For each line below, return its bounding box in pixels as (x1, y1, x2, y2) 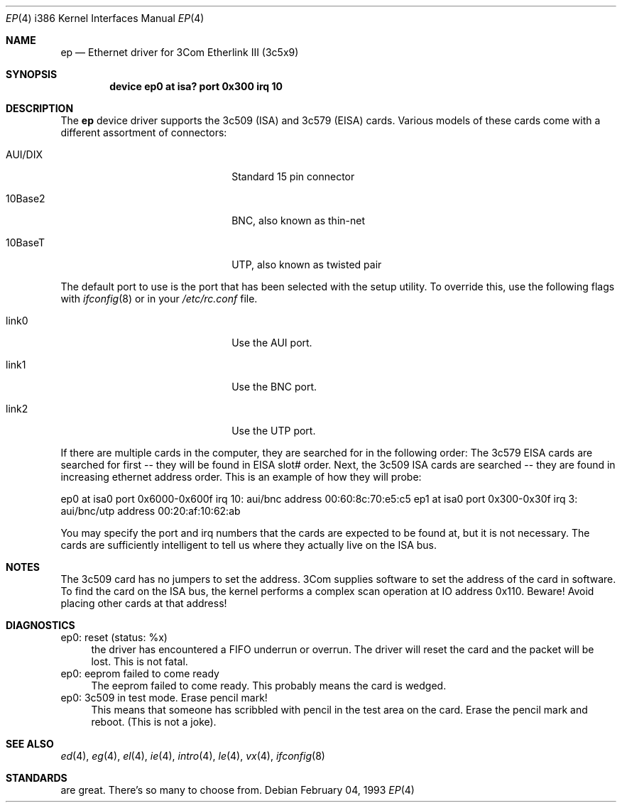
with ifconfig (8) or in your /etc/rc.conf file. (60, 293, 258, 305)
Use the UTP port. (231, 425, 316, 437)
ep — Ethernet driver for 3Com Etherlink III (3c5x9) (60, 46, 299, 58)
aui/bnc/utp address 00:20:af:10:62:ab (60, 505, 241, 517)
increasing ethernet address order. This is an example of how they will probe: (60, 471, 422, 483)
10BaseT (6, 236, 45, 249)
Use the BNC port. (231, 381, 317, 393)
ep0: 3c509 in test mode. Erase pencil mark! (60, 692, 268, 704)
